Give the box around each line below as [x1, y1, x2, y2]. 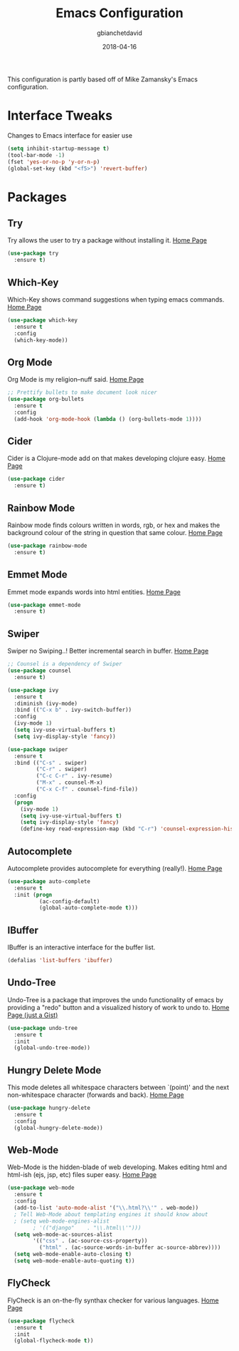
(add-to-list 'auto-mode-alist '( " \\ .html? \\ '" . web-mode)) [14, 1204, 199, 1212]
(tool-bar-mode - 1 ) [7, 151, 65, 158]
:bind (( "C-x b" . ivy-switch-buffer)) [14, 706, 132, 714]
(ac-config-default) [38, 897, 100, 905]
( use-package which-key [7, 316, 78, 324]
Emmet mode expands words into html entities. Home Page [7, 587, 181, 596]
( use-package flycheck [7, 1317, 75, 1325]
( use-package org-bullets [7, 396, 84, 403]
